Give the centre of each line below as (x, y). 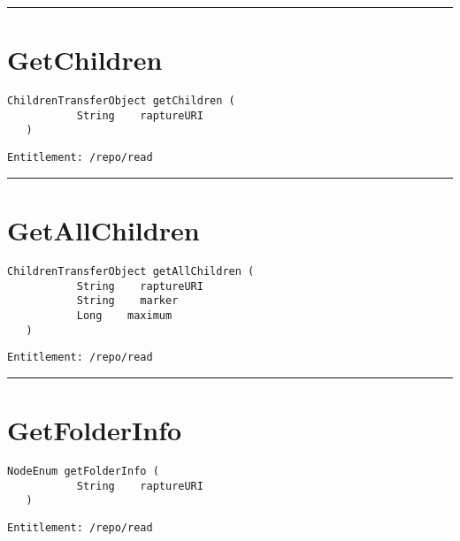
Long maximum (124, 315)
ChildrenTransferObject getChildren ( (121, 101)
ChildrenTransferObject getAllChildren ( (131, 271)
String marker (127, 301)
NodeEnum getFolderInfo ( (83, 471)
